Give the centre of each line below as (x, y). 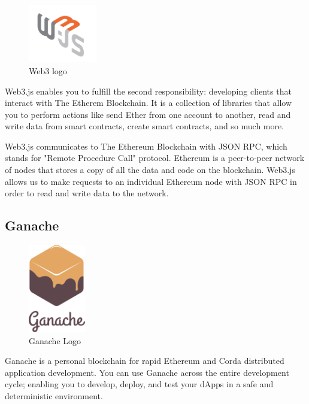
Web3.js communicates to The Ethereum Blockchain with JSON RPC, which (146, 146)
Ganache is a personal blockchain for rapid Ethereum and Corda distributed (145, 361)
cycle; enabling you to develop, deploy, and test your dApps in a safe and (139, 384)
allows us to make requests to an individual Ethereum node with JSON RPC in (151, 181)
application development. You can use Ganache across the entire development (147, 372)
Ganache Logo (55, 340)
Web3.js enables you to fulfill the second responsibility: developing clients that (148, 91)
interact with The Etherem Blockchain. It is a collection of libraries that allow (149, 103)
